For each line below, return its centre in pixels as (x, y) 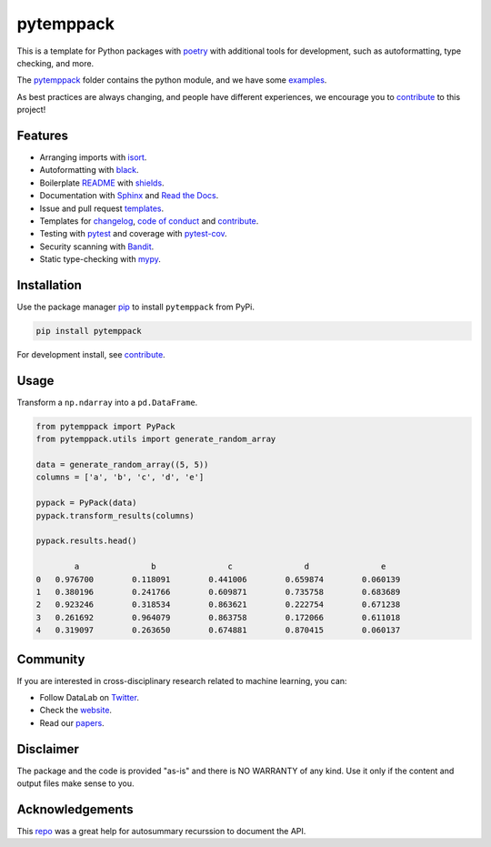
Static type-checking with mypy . (100, 259)
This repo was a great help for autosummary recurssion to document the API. (161, 832)
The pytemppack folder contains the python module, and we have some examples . (172, 80)
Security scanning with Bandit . (97, 247)
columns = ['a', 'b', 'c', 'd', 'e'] (120, 477)
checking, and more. (55, 63)
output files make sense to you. (76, 783)
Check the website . (76, 711)
